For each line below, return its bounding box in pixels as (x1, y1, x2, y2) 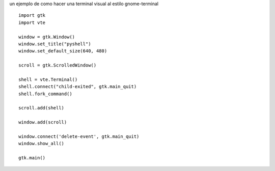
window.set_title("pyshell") (18, 41, 91, 47)
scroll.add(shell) (18, 105, 65, 111)
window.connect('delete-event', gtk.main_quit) (18, 134, 140, 139)
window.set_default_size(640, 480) (18, 48, 107, 54)
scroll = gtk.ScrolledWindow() (18, 63, 97, 68)
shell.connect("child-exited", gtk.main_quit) (18, 84, 137, 90)
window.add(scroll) (18, 120, 67, 125)
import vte (18, 19, 46, 25)
